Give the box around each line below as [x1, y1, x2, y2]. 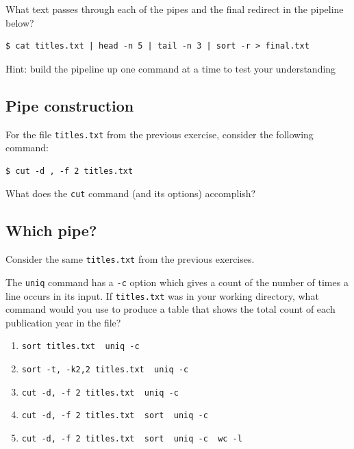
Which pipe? [5, 220, 97, 241]
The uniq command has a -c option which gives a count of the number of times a [5, 274, 349, 289]
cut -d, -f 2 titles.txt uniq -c [21, 387, 179, 398]
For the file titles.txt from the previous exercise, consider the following [5, 127, 314, 141]
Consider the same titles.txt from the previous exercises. [5, 252, 255, 266]
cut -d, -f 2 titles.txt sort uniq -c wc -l [21, 434, 242, 444]
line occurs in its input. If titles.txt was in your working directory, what [5, 288, 319, 303]
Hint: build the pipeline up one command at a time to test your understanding [5, 61, 336, 75]
